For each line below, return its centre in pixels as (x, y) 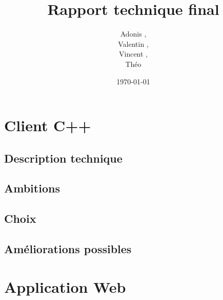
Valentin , (133, 43)
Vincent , (133, 54)
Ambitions (32, 188)
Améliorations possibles (68, 249)
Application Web (65, 286)
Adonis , (133, 34)
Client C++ (48, 125)
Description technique (63, 158)
